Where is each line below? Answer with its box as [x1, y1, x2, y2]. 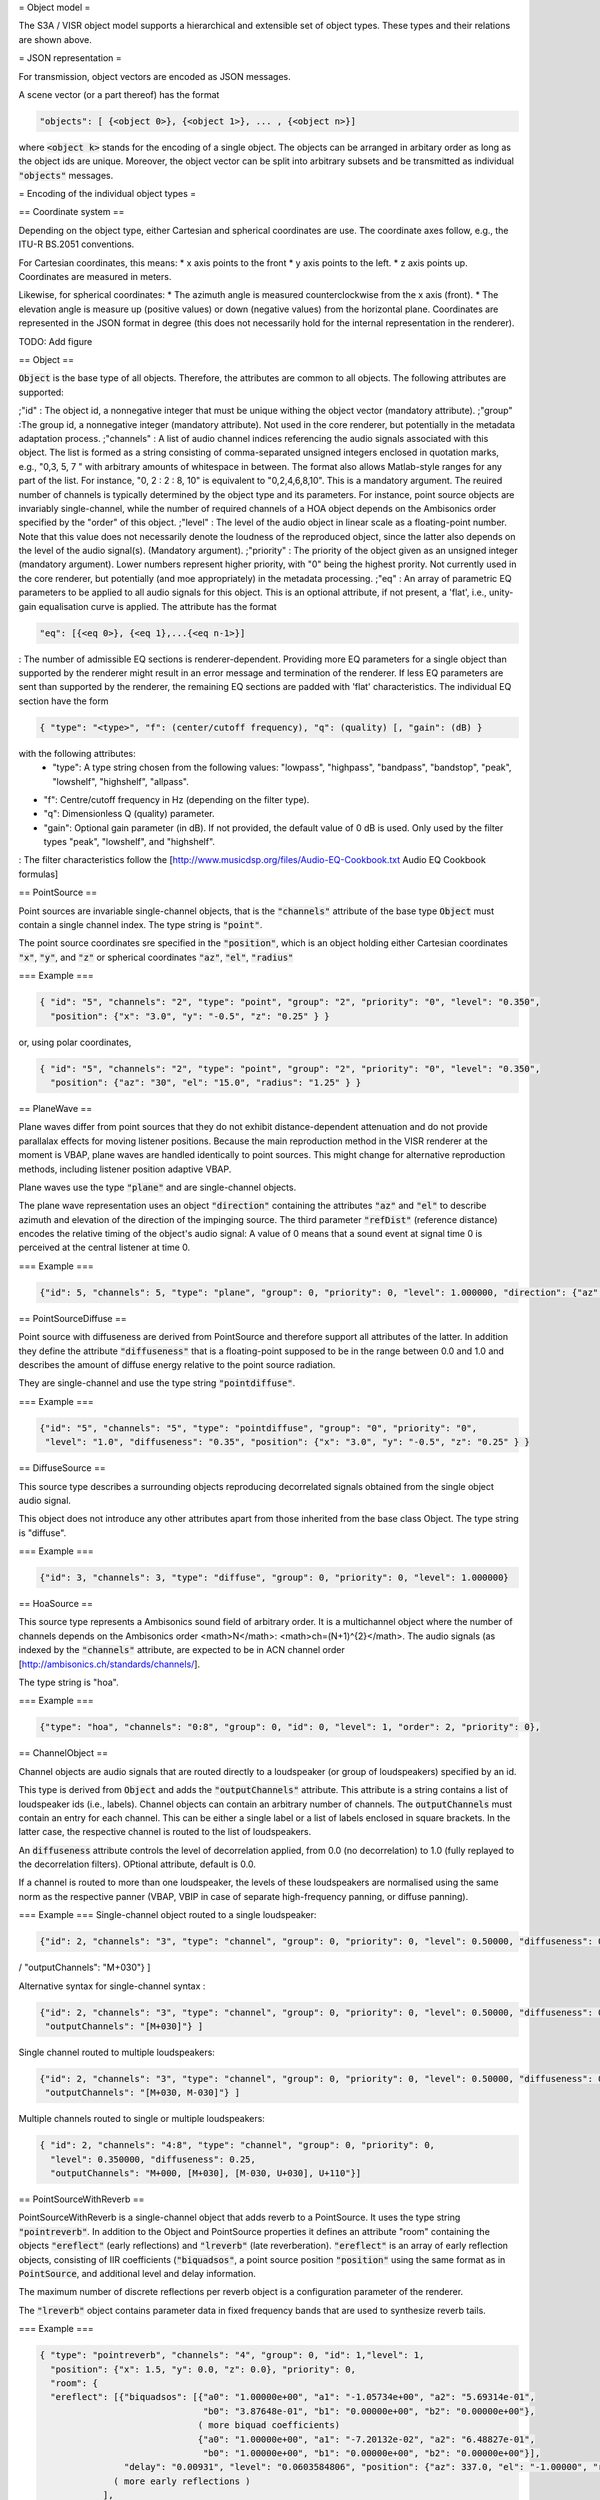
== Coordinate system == [18, 206, 125, 218]
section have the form [18, 695, 109, 707]
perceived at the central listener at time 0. [18, 1241, 191, 1254]
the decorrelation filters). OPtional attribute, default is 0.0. [18, 1858, 257, 1870]
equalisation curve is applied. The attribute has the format [38, 600, 277, 612]
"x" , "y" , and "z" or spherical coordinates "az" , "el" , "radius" [18, 951, 294, 963]
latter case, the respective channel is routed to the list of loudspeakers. [18, 1826, 312, 1838]
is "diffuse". [18, 1526, 67, 1539]
